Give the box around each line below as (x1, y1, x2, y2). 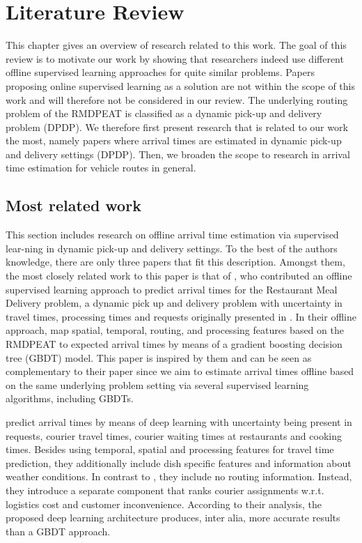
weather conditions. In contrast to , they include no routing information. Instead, (6, 469, 352, 484)
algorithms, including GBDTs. (6, 391, 134, 406)
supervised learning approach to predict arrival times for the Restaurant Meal (6, 282, 338, 296)
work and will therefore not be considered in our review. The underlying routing (6, 92, 348, 107)
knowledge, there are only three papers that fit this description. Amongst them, (6, 254, 345, 269)
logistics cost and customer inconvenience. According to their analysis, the (6, 496, 322, 511)
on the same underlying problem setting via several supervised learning (6, 377, 309, 392)
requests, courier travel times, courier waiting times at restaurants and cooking (6, 428, 342, 443)
